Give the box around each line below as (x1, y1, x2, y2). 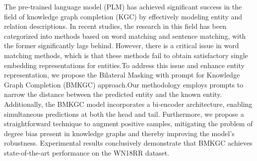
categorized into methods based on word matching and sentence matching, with (4, 30, 246, 41)
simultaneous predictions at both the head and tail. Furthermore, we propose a (4, 108, 244, 119)
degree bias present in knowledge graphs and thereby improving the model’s (4, 128, 235, 138)
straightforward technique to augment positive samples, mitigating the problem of (4, 118, 253, 129)
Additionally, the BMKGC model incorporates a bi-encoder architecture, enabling (4, 98, 253, 109)
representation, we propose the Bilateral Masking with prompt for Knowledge (4, 70, 240, 80)
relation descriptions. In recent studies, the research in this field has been (4, 21, 226, 31)
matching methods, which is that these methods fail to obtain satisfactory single (4, 50, 248, 60)
